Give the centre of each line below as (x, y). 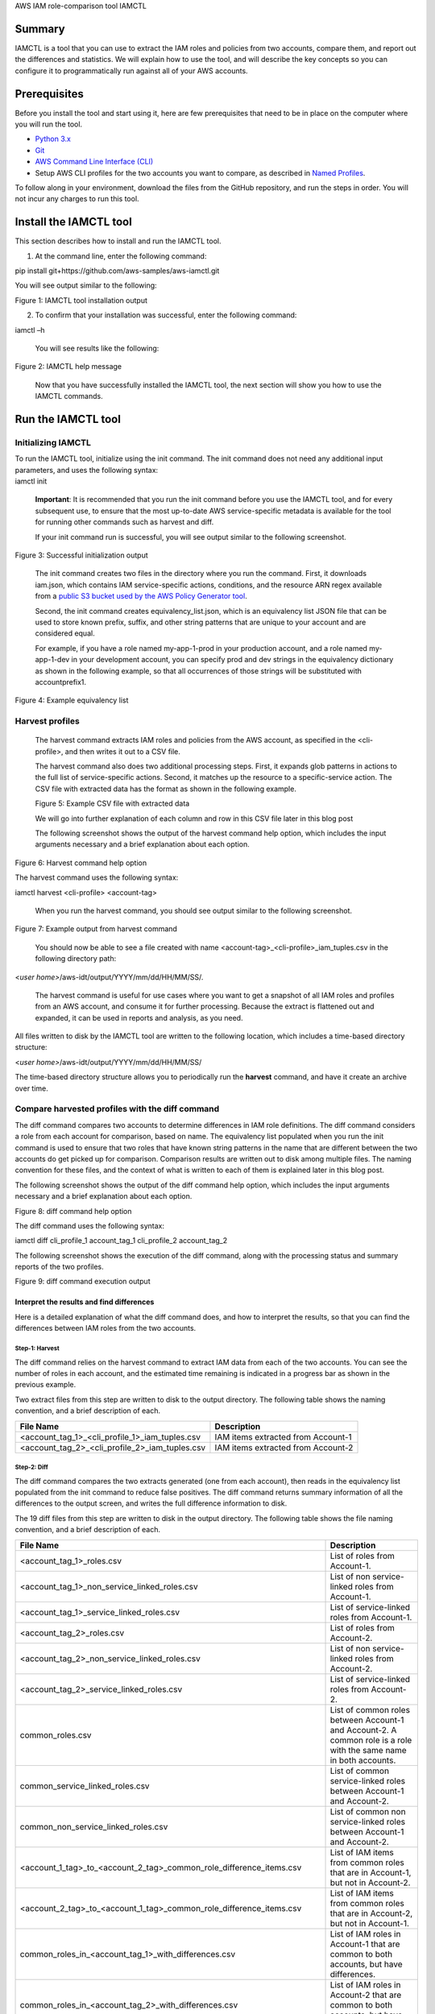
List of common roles (370, 1709)
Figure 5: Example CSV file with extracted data (112, 804)
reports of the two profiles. (59, 1267)
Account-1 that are (365, 1944)
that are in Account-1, (371, 1872)
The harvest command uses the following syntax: (97, 877)
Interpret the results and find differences (85, 1302)
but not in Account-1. (370, 1923)
